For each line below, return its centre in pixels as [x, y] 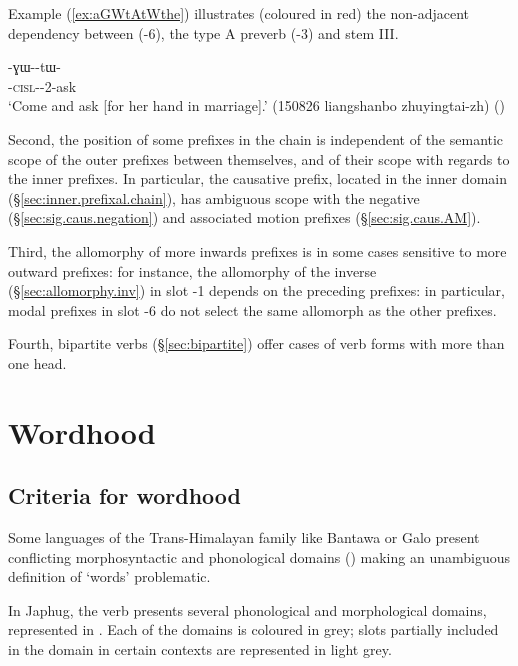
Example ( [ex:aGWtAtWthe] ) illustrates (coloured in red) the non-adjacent [239, 13]
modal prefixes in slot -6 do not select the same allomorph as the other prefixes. [252, 309]
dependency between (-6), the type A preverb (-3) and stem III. [203, 32]
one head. [37, 362]
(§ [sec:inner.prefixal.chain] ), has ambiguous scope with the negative [214, 197]
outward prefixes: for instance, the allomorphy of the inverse [192, 270]
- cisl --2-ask [42, 85]
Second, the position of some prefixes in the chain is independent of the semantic [256, 138]
